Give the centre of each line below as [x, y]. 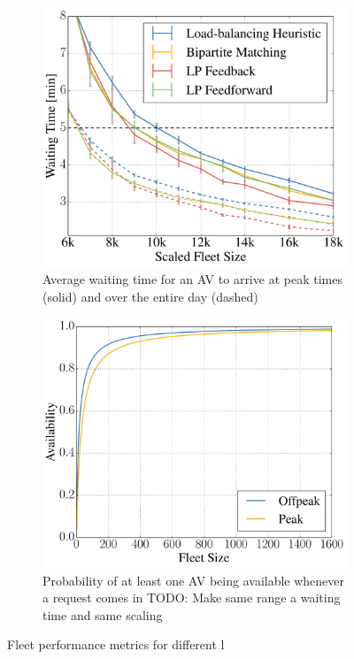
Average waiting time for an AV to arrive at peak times [192, 279]
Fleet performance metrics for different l [116, 644]
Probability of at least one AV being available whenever [194, 580]
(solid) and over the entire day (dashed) [150, 296]
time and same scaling [103, 614]
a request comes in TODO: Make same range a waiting [192, 598]
